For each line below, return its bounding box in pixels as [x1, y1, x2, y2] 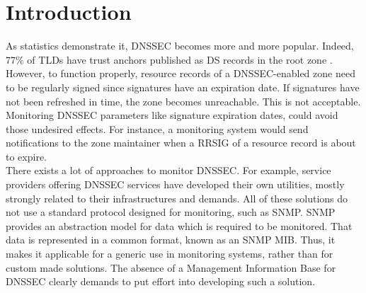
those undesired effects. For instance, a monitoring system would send [6, 121, 309, 136]
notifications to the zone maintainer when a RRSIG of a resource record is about [6, 135, 356, 150]
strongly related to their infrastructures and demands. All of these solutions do [6, 190, 348, 205]
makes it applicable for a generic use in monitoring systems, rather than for [6, 246, 333, 261]
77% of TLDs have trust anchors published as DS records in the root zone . [6, 52, 333, 67]
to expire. [6, 149, 47, 163]
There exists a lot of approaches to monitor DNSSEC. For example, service [6, 163, 331, 178]
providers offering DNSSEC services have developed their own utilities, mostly [6, 177, 345, 192]
